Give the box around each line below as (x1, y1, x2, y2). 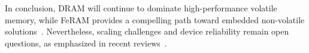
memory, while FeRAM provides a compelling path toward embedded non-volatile (5, 13, 305, 26)
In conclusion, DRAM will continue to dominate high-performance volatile (5, 2, 277, 14)
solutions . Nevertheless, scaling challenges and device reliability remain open (5, 25, 289, 38)
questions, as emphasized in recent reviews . (5, 36, 167, 49)
